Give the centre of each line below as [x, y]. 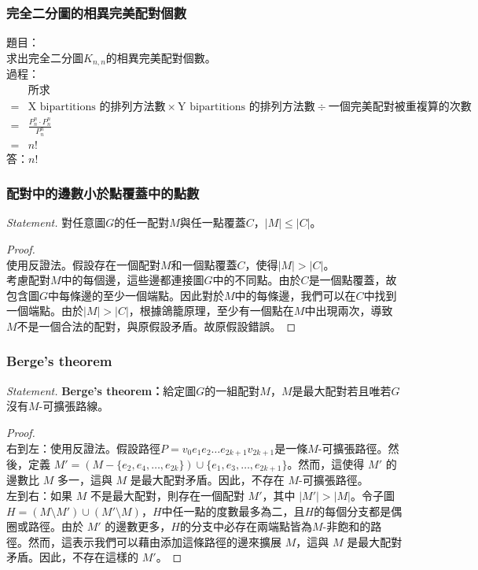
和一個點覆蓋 [204, 264]
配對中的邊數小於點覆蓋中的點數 [103, 193]
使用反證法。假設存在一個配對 [83, 264]
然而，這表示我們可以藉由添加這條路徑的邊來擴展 [154, 541]
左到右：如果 [39, 496]
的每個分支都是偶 [358, 511]
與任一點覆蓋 [213, 222]
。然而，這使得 [326, 463]
